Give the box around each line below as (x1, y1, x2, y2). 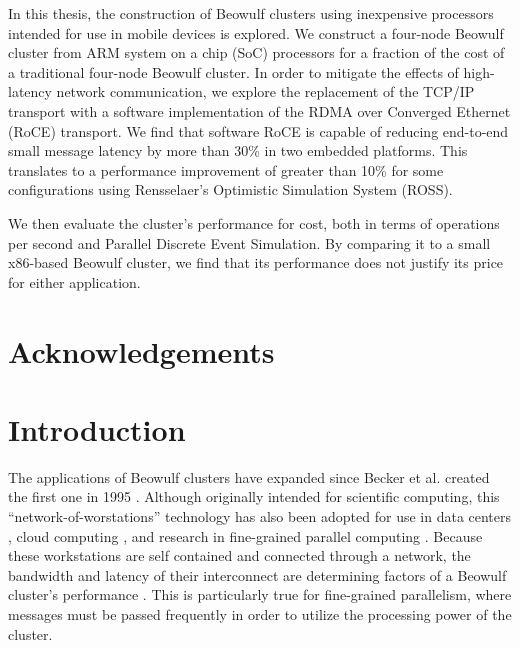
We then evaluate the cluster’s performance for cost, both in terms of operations (8, 212, 500, 233)
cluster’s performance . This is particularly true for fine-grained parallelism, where (8, 584, 512, 605)
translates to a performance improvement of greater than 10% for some (8, 159, 444, 180)
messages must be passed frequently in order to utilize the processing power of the (8, 603, 512, 624)
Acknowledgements (8, 330, 275, 371)
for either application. (8, 271, 141, 292)
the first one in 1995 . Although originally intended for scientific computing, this (8, 486, 500, 507)
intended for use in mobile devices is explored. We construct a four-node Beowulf (8, 22, 504, 43)
